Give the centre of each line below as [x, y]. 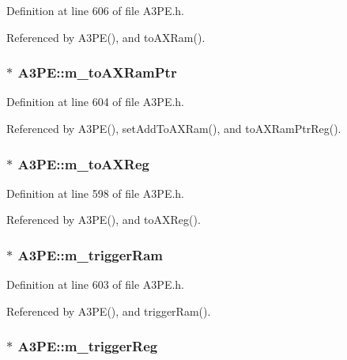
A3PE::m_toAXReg [83, 163]
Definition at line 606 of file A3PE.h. [96, 10]
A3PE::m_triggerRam [91, 254]
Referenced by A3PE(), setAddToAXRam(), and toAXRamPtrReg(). [174, 128]
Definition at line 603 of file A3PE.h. [96, 284]
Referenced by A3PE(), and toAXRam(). [106, 37]
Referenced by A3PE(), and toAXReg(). [104, 220]
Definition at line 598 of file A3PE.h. [96, 193]
